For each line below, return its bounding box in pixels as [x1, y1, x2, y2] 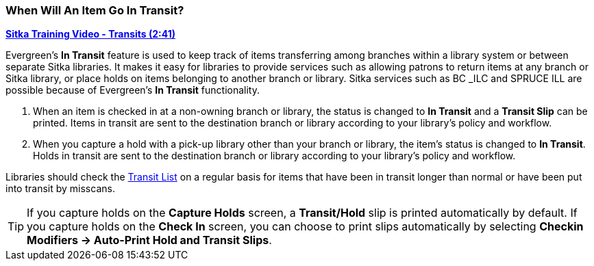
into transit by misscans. [5, 183, 115, 195]
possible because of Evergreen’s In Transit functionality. [5, 84, 260, 96]
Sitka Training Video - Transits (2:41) [5, 28, 175, 40]
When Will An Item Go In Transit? [5, 3, 184, 17]
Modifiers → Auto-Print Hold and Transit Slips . [27, 233, 272, 248]
